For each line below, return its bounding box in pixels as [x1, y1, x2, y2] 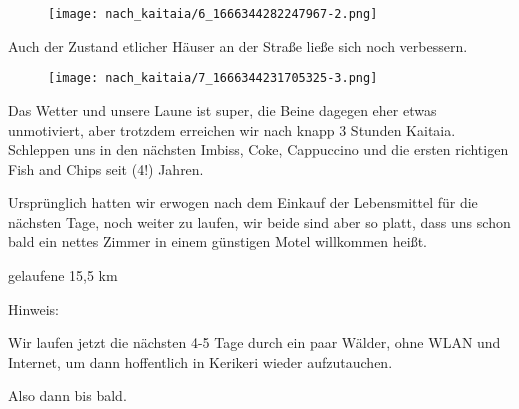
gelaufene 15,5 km [8, 265, 118, 286]
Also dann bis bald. [8, 385, 127, 406]
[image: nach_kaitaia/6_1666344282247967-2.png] [48, 7, 378, 21]
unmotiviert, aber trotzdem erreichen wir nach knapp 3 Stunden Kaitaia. [8, 119, 456, 140]
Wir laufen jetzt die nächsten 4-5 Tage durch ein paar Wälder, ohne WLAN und [8, 332, 501, 353]
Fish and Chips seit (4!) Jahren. [8, 158, 204, 179]
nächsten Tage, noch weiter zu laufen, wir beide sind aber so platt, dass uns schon [8, 211, 511, 232]
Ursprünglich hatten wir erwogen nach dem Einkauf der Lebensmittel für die [8, 192, 478, 213]
